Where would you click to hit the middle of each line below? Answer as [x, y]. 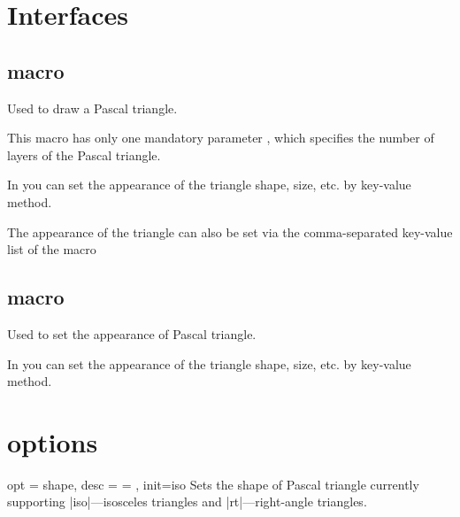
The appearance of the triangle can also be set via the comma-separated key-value [230, 231]
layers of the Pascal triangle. [84, 154]
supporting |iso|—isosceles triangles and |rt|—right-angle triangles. [187, 502]
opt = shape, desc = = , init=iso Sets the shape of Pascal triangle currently [213, 484]
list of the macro [52, 249]
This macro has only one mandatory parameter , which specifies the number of [221, 138]
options [53, 441]
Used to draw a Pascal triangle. [92, 108]
